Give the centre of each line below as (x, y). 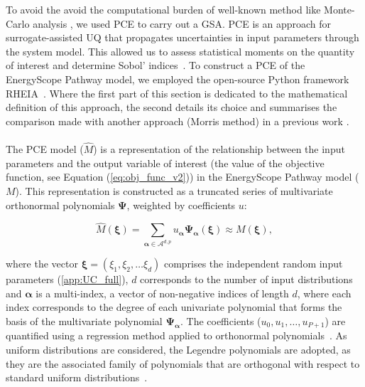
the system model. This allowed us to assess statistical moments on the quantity (180, 51)
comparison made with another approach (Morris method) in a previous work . (178, 121)
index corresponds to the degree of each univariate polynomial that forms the (174, 307)
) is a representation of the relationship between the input (219, 149)
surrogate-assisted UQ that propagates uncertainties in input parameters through (182, 37)
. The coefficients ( (220, 321)
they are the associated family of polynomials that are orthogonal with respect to (183, 363)
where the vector (42, 264)
